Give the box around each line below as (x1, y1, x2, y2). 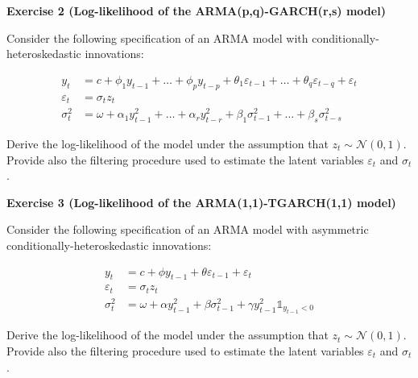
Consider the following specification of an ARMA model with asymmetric (6, 221, 369, 238)
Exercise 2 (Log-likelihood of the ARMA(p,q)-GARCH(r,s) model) (6, 2, 386, 19)
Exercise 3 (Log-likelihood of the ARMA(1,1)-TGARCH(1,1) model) (6, 193, 396, 210)
